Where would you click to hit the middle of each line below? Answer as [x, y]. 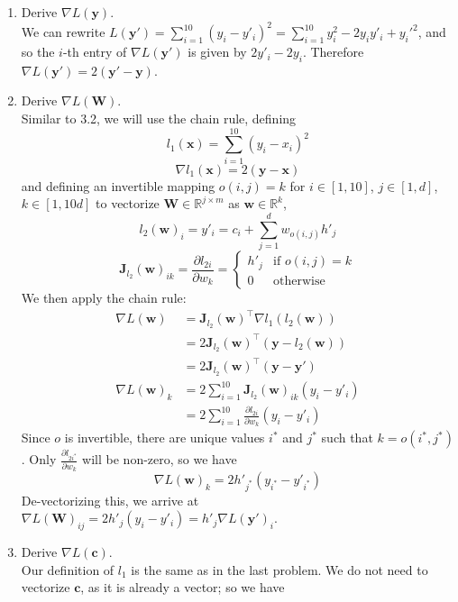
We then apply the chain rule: [104, 298]
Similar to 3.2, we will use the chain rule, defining [159, 119]
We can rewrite [63, 32]
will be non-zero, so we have [160, 459]
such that [347, 438]
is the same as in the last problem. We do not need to [279, 569]
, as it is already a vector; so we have [183, 587]
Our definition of [68, 569]
